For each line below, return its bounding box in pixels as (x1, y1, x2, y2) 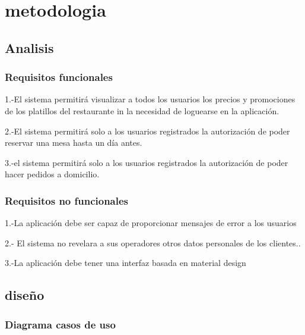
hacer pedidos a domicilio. (5, 168, 100, 180)
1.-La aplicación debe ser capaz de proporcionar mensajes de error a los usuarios (5, 217, 297, 229)
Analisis (5, 38, 54, 57)
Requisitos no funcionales (5, 193, 129, 208)
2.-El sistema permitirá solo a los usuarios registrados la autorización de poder (5, 124, 290, 137)
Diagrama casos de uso (5, 317, 116, 331)
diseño (5, 286, 45, 304)
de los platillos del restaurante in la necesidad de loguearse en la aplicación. (5, 104, 279, 117)
